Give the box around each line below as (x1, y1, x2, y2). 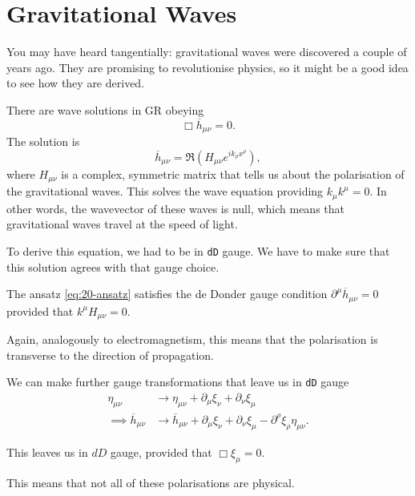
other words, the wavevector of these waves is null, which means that (6, 200, 344, 216)
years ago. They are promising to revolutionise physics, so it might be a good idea (6, 58, 409, 75)
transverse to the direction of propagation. (6, 346, 214, 363)
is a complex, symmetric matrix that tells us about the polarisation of (61, 165, 405, 182)
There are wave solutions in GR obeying (6, 101, 204, 118)
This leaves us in (6, 443, 88, 460)
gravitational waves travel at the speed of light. (6, 216, 238, 232)
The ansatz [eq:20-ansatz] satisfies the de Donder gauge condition (6, 285, 328, 302)
